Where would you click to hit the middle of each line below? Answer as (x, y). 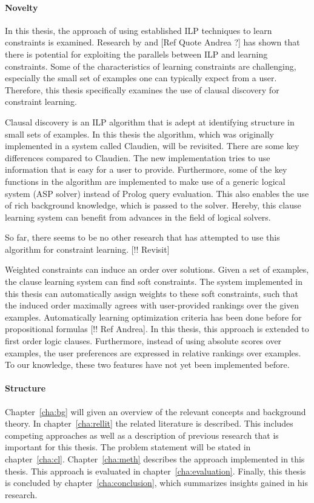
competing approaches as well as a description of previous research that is (142, 435)
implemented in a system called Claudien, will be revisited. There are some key (152, 146)
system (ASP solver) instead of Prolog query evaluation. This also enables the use (157, 193)
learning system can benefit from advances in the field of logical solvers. (138, 217)
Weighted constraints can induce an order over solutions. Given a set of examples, (157, 269)
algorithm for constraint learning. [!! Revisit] (87, 249)
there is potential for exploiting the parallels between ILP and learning (136, 54)
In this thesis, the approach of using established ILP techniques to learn (139, 30)
